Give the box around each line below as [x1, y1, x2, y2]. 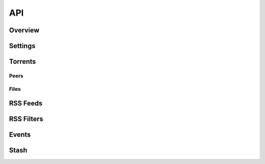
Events [9, 131, 31, 139]
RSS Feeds [9, 99, 43, 108]
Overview [9, 26, 40, 34]
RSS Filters [9, 115, 44, 123]
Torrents [9, 57, 36, 66]
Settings [9, 42, 36, 50]
